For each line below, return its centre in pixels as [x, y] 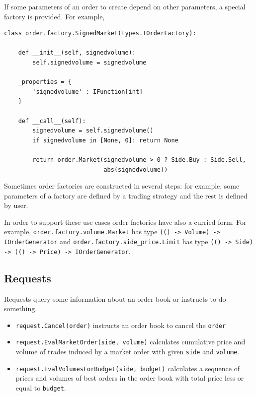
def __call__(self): [52, 121]
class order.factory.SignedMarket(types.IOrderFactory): [100, 33]
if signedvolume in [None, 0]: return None [105, 140]
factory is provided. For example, [54, 16]
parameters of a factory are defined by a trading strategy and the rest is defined [126, 195]
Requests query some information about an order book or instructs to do [115, 298]
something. [21, 308]
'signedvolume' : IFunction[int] [88, 92]
